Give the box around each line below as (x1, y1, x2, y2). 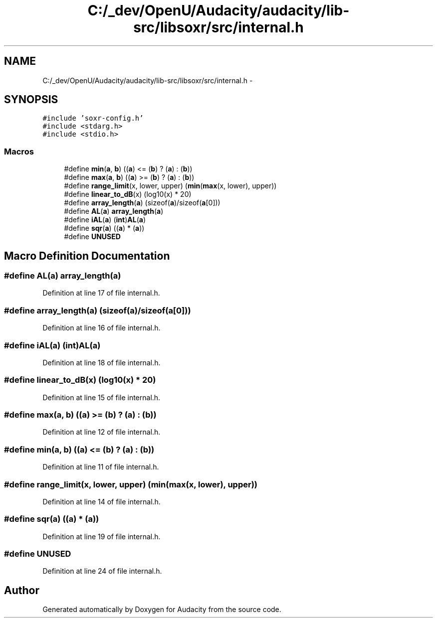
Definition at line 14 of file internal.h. (42, 497, 161, 506)
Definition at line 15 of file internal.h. (42, 393, 161, 402)
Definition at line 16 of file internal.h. (42, 323, 161, 332)
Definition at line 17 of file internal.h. (42, 289, 160, 298)
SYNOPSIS (4, 93, 58, 106)
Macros (4, 146, 34, 156)
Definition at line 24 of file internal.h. (42, 567, 162, 576)
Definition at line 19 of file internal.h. (42, 532, 161, 541)
